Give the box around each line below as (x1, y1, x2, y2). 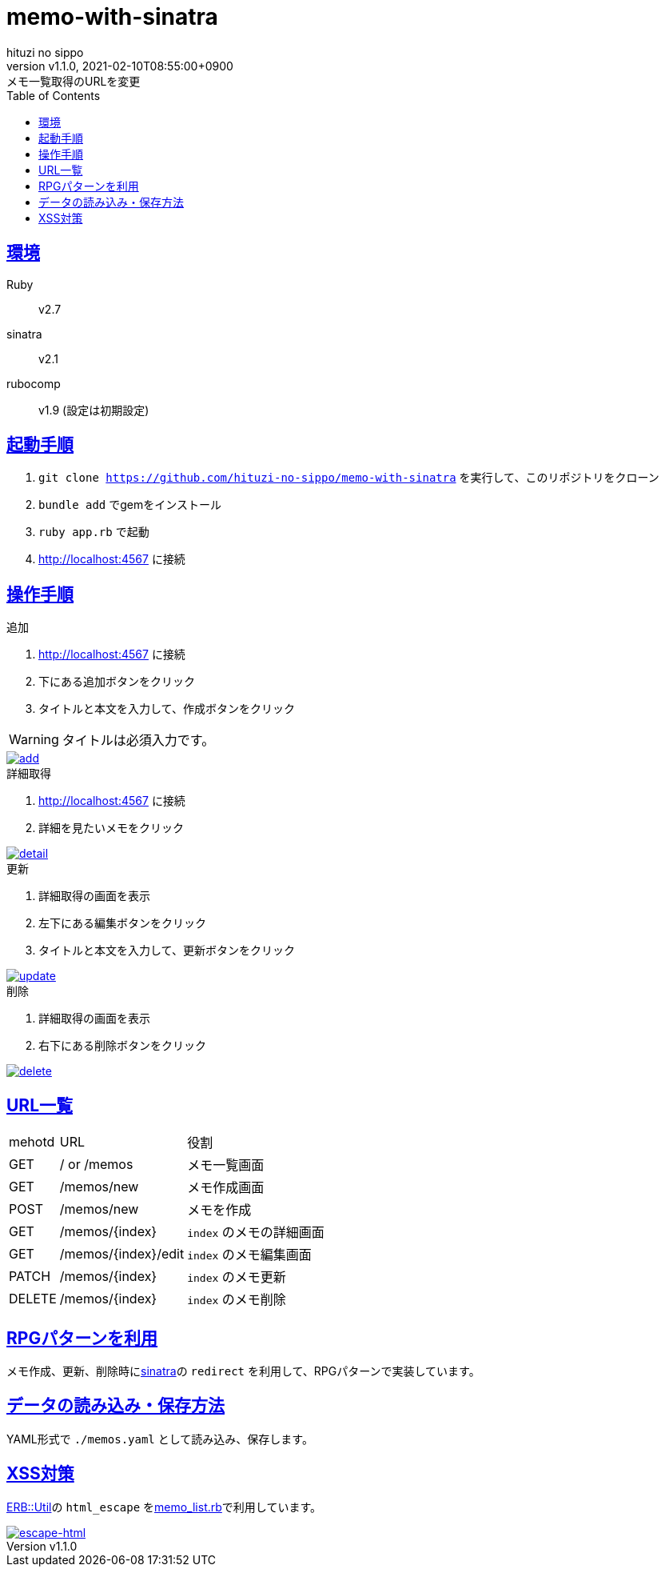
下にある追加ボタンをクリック (38, 674, 195, 689)
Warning (9, 731, 59, 748)
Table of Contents (6, 88, 101, 102)
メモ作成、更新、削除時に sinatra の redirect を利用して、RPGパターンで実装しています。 (6, 1363, 480, 1378)
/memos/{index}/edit (59, 1246, 185, 1263)
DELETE (9, 1291, 57, 1307)
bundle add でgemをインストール (38, 498, 221, 512)
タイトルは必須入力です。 (62, 732, 215, 749)
